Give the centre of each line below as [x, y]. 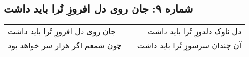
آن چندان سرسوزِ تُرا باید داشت [189, 45]
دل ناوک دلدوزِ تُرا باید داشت [194, 31]
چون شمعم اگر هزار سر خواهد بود [65, 45]
